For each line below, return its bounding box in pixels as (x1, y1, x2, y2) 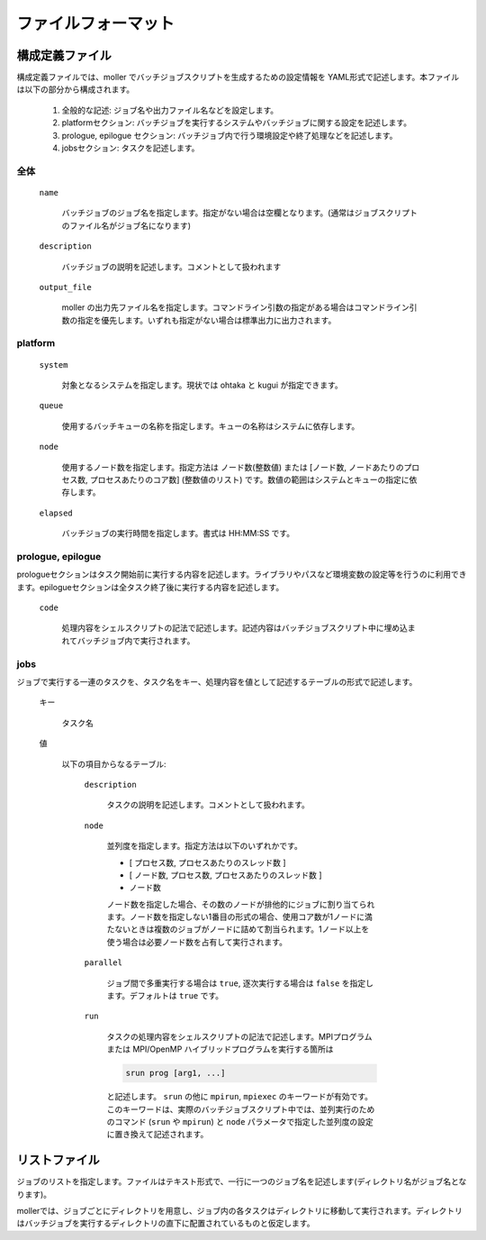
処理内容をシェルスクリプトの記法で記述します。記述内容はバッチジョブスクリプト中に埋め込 (61, 623, 409, 634)
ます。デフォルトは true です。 (106, 990, 224, 1001)
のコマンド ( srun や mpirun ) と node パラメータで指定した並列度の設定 (106, 1116, 373, 1126)
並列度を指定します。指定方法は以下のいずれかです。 (106, 841, 303, 852)
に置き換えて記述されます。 (106, 1129, 209, 1140)
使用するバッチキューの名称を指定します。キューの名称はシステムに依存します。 (61, 420, 360, 432)
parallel (84, 958, 123, 968)
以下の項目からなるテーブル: (61, 758, 166, 770)
